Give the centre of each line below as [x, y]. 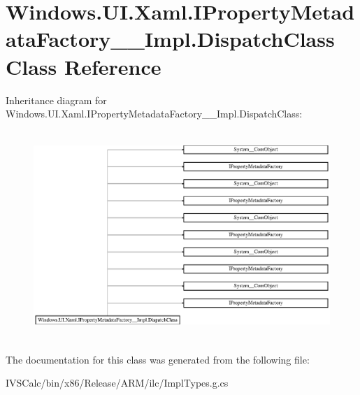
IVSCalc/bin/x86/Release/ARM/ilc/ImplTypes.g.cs [117, 383]
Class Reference [84, 66]
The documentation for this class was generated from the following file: [158, 359]
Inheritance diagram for [56, 100]
